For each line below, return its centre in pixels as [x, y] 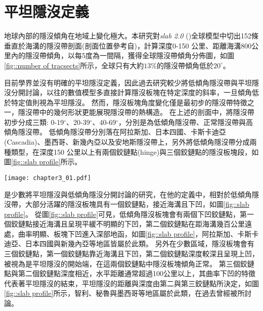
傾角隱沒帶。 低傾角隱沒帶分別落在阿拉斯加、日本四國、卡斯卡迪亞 [115, 132]
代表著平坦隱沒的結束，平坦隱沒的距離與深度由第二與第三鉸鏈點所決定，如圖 [131, 283]
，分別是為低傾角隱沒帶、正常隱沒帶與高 [186, 122]
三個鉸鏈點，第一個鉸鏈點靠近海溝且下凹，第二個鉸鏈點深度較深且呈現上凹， [131, 254]
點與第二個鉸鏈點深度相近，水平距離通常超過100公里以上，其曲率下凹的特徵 [130, 273]
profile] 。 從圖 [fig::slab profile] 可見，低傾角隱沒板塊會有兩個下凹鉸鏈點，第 [126, 214]
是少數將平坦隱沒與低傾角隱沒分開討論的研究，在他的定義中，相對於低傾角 [128, 194]
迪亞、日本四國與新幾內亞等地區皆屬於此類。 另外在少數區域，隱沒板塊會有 [129, 243]
